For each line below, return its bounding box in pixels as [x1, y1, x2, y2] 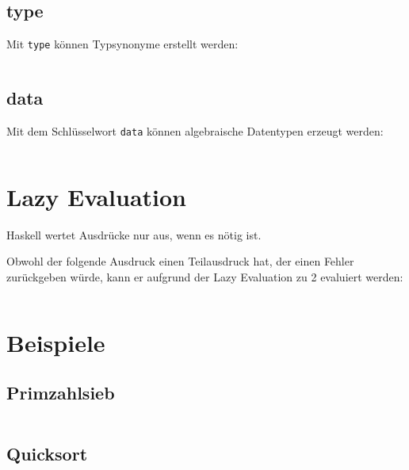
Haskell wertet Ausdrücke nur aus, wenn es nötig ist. [6, 226, 262, 243]
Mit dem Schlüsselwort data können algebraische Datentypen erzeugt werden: [6, 123, 384, 139]
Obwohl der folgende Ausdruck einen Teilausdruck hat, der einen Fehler [6, 253, 354, 269]
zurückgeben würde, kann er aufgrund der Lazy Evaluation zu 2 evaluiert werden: [6, 269, 403, 285]
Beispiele [6, 326, 105, 358]
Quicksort [6, 441, 88, 465]
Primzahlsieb [6, 380, 115, 405]
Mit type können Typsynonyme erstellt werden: [6, 36, 239, 52]
